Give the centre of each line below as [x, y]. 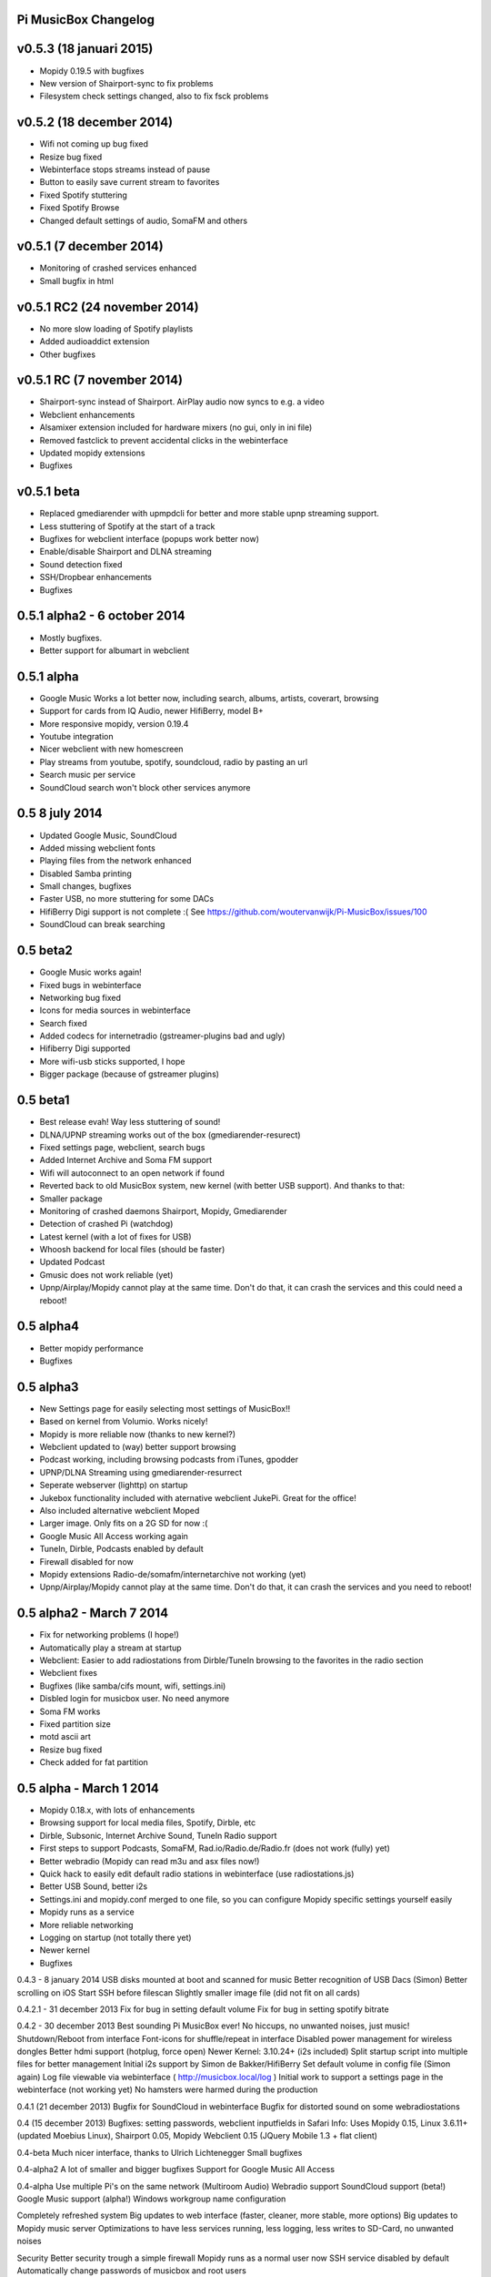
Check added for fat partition [94, 1762]
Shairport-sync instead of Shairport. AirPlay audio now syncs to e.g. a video [182, 402]
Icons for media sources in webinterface [115, 1010]
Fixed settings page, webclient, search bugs [122, 1147]
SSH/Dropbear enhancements [95, 577]
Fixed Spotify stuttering [83, 195]
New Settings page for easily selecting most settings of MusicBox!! [165, 1408]
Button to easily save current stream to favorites [130, 182]
